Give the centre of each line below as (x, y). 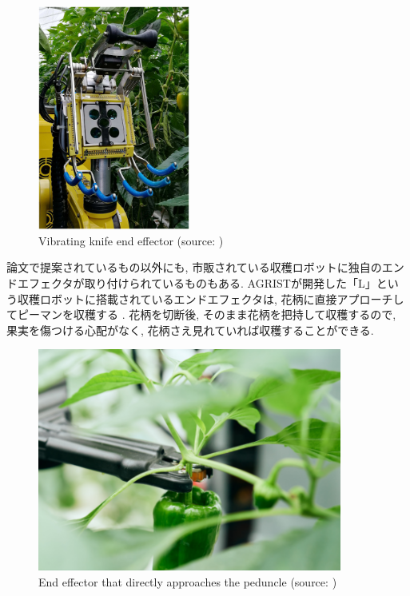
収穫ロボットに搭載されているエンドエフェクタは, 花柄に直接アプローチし (211, 298)
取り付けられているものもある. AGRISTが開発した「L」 (230, 283)
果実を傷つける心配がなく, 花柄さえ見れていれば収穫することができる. (190, 330)
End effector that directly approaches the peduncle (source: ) (188, 581)
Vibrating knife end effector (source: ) (131, 240)
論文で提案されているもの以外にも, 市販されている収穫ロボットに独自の (194, 267)
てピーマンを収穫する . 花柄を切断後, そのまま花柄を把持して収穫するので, (201, 314)
